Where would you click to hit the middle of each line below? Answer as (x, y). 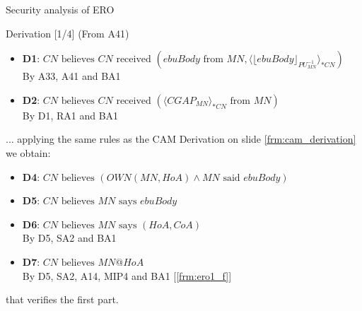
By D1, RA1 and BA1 (70, 115)
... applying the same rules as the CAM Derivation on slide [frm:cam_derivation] (181, 139)
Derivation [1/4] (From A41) (68, 33)
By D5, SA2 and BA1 (69, 238)
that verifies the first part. (62, 299)
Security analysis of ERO (60, 9)
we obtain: (28, 152)
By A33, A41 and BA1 (71, 76)
